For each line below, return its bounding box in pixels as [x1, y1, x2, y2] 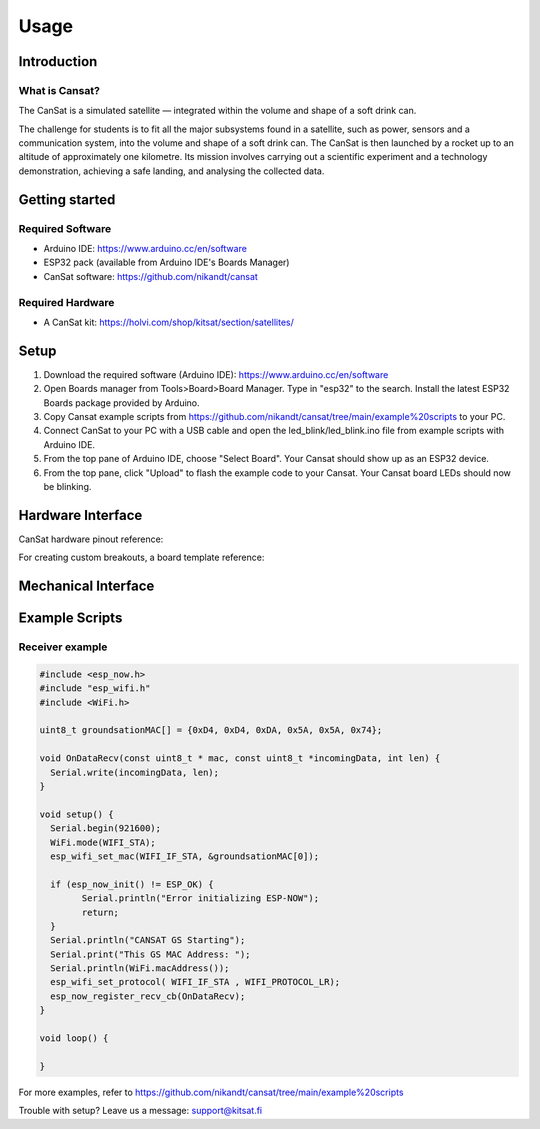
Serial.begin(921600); [50, 823, 162, 834]
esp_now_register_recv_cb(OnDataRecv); [50, 990, 246, 1002]
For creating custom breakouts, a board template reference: [18, 551, 265, 564]
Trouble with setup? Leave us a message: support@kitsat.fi [18, 1105, 263, 1117]
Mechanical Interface [18, 578, 155, 595]
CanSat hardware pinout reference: [18, 533, 164, 545]
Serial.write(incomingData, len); [50, 766, 220, 778]
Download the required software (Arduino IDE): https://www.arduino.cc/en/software [43, 368, 389, 380]
